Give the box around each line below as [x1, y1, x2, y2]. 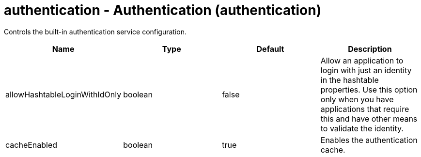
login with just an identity [320, 65, 412, 75]
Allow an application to [320, 55, 404, 65]
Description [348, 44, 392, 54]
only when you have [320, 94, 394, 104]
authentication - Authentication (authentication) [4, 2, 322, 18]
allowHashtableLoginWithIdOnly [5, 89, 122, 99]
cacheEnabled [5, 140, 58, 150]
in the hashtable [320, 75, 379, 85]
